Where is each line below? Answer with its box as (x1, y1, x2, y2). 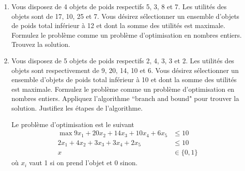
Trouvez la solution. (11, 39, 70, 49)
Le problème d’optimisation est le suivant (11, 119, 135, 129)
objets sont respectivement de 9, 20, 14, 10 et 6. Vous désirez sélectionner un (11, 65, 239, 75)
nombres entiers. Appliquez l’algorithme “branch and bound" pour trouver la (11, 93, 239, 103)
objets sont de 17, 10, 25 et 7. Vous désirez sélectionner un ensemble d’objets (11, 11, 240, 21)
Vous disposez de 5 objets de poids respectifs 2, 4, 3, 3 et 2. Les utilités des (11, 55, 234, 65)
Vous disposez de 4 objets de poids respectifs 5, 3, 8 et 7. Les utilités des (11, 1, 227, 11)
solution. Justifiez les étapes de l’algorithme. (11, 102, 143, 113)
